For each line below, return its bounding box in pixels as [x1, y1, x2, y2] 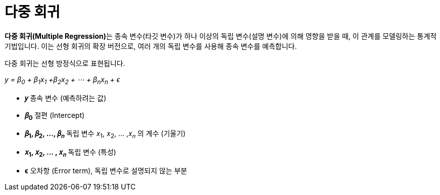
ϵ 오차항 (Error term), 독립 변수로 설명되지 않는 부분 [25, 166, 187, 175]
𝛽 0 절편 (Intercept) [25, 110, 85, 121]
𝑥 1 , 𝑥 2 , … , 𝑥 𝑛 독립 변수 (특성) [25, 148, 116, 158]
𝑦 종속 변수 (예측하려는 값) [25, 93, 107, 102]
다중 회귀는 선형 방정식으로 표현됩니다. [5, 58, 125, 68]
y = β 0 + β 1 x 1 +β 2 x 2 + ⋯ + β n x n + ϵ [5, 75, 120, 86]
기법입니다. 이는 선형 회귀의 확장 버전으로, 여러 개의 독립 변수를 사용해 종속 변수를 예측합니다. [5, 41, 297, 50]
